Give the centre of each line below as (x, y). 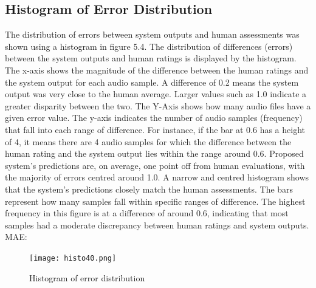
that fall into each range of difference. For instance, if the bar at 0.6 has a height (155, 129)
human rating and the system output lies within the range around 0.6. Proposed (154, 153)
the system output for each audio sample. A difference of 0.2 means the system (152, 82)
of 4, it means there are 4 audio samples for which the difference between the (148, 141)
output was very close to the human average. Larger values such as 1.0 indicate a (156, 94)
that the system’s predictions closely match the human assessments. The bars (149, 189)
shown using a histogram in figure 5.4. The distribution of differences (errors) (149, 46)
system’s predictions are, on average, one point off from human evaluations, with (155, 165)
